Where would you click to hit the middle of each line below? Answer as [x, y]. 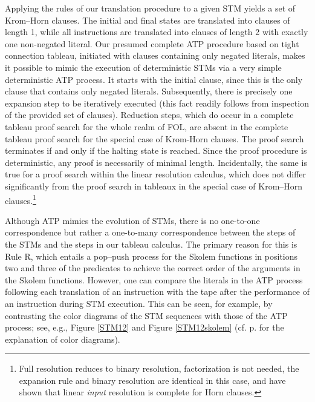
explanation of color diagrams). [63, 339]
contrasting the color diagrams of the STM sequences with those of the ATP [146, 315]
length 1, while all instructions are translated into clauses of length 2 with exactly [157, 32]
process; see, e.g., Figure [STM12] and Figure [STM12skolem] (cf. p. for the [145, 327]
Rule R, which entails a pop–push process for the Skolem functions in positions [151, 256]
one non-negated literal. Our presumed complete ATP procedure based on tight [152, 43]
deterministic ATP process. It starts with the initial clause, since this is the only [154, 79]
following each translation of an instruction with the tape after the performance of [157, 292]
